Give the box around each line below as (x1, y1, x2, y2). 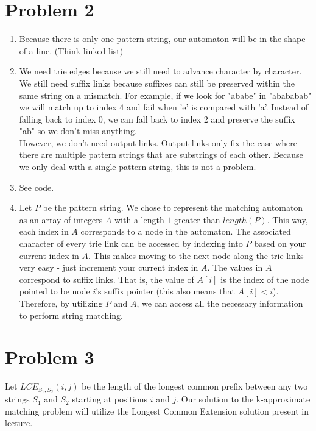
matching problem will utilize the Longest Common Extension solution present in (5, 404, 309, 417)
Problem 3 (5, 344, 94, 369)
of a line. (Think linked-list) (19, 44, 124, 57)
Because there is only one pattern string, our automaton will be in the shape (19, 32, 306, 45)
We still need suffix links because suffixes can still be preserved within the (19, 76, 295, 89)
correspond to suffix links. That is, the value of (19, 272, 194, 285)
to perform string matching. (19, 308, 123, 321)
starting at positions (72, 393, 148, 405)
